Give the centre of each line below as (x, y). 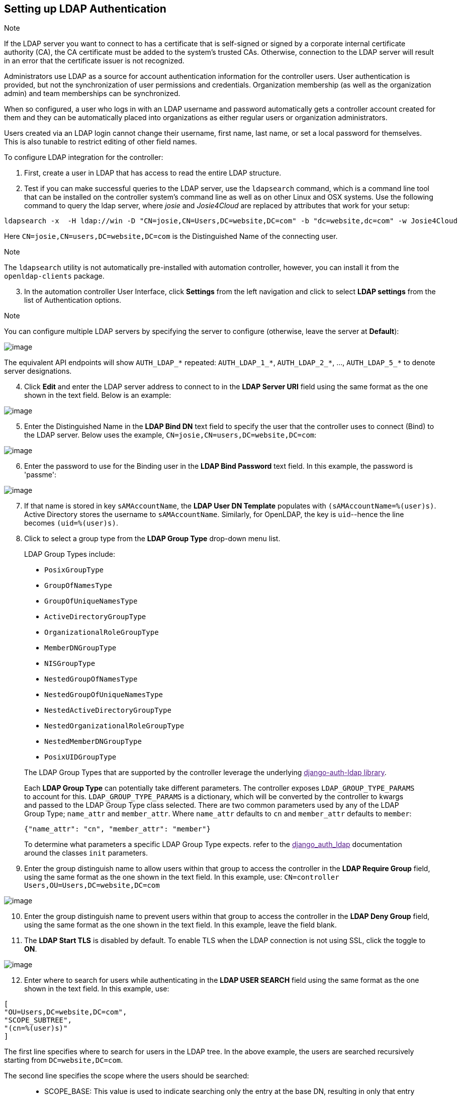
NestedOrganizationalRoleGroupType (114, 726)
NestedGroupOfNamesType (91, 679)
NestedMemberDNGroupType (93, 742)
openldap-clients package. (54, 276)
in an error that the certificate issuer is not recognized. (94, 61)
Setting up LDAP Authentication (85, 9)
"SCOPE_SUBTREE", (38, 1020)
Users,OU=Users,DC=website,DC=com (92, 885)
